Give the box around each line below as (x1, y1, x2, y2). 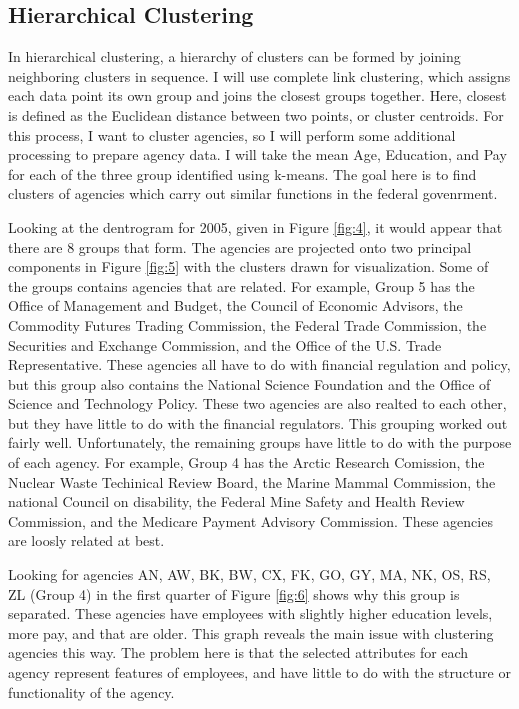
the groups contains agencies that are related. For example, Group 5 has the (8, 275, 475, 296)
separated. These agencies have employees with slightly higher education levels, (8, 603, 493, 624)
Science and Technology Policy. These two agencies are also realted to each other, (8, 393, 507, 414)
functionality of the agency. (8, 681, 175, 702)
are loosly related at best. (8, 530, 165, 551)
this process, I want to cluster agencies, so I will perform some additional (8, 124, 456, 145)
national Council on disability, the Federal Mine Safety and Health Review (8, 491, 465, 512)
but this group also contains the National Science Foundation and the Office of (8, 373, 491, 394)
